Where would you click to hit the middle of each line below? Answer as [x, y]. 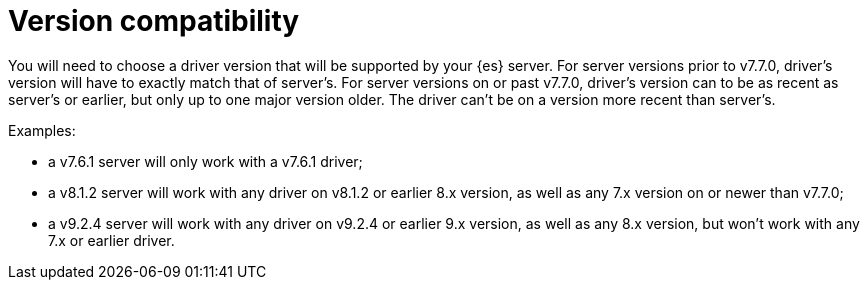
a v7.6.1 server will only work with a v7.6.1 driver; [205, 161]
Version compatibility [154, 21]
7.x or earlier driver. [111, 240]
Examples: [42, 130]
